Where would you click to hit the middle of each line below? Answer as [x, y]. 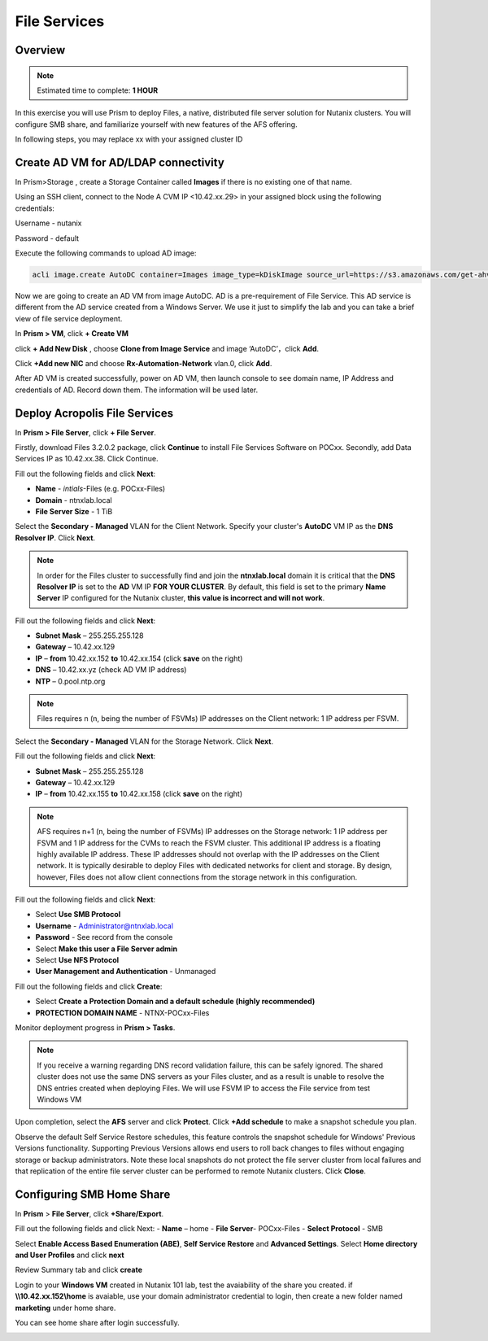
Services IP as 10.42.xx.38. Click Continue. [87, 459]
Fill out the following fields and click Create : [89, 986]
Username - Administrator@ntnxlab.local [105, 926]
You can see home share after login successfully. [98, 1322]
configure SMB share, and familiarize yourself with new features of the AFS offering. [156, 124]
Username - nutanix [48, 223]
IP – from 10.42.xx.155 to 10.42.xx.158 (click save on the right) [139, 794]
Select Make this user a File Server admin [107, 949]
